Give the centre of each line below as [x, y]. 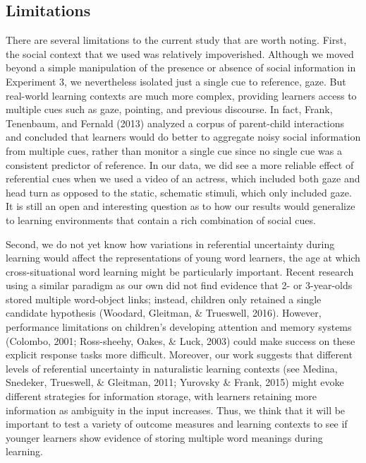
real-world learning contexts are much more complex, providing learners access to [181, 95]
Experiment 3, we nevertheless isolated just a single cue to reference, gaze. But [176, 81]
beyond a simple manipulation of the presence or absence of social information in [181, 68]
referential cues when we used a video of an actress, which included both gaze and [183, 178]
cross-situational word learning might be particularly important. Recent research [180, 271]
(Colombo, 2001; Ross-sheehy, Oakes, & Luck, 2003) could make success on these [181, 340]
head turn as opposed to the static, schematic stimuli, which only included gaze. [179, 192]
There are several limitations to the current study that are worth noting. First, [176, 40]
